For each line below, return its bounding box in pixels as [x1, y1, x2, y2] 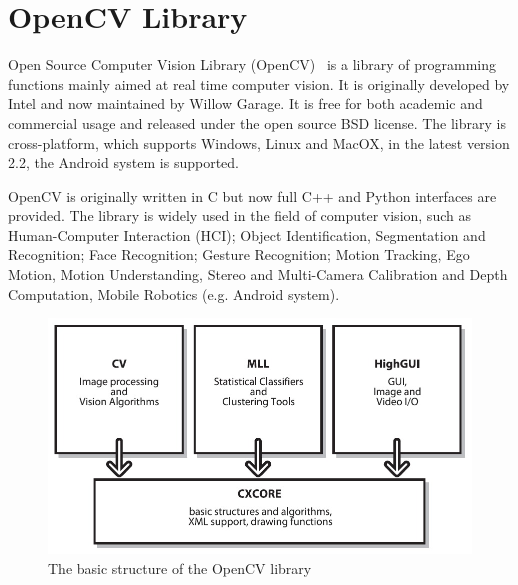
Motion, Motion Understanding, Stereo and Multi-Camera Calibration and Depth [8, 264, 508, 285]
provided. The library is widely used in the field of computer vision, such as [8, 205, 471, 226]
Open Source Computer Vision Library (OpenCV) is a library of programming [8, 54, 497, 75]
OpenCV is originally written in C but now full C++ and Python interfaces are [8, 185, 497, 206]
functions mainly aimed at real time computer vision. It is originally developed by [8, 73, 510, 94]
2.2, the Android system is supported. [8, 152, 240, 173]
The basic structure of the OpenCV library [48, 557, 312, 578]
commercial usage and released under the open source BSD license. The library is [8, 112, 506, 133]
